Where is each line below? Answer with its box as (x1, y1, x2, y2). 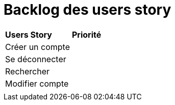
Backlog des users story (4, 1, 171, 18)
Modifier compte (5, 78, 69, 89)
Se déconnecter (5, 54, 66, 64)
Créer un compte (5, 41, 70, 52)
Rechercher (5, 66, 50, 76)
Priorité (72, 29, 102, 40)
